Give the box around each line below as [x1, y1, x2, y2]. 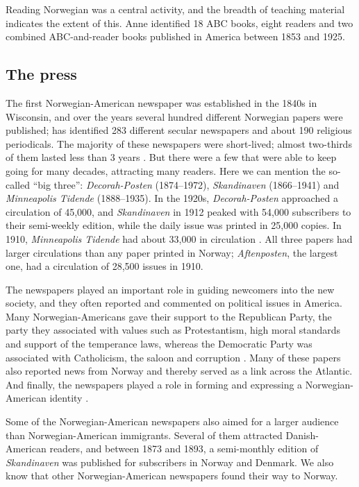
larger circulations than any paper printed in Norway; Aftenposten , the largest [6, 245, 338, 259]
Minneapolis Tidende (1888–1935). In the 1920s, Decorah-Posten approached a [6, 191, 338, 205]
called [6, 177, 30, 191]
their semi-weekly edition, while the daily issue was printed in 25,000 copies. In [6, 218, 342, 232]
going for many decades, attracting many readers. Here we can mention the [6, 163, 326, 178]
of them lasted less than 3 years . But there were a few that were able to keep [6, 150, 337, 164]
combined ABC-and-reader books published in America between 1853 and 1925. [6, 29, 345, 44]
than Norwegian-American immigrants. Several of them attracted [6, 427, 283, 442]
